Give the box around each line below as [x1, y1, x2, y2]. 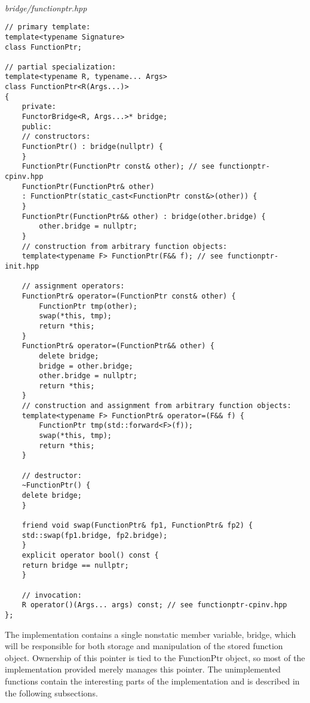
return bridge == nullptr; [22, 561, 129, 570]
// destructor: [22, 471, 82, 480]
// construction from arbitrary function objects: [22, 242, 228, 251]
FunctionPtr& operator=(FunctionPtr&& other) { [22, 342, 214, 351]
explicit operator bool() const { [22, 550, 159, 559]
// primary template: [5, 23, 91, 32]
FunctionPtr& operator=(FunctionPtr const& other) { [22, 291, 236, 300]
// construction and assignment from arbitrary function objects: [22, 401, 291, 410]
